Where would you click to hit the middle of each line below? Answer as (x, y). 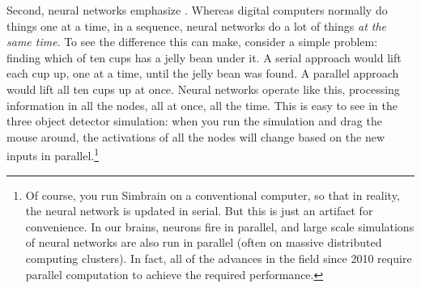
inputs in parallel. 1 (53, 154)
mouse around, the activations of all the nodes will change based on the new (196, 136)
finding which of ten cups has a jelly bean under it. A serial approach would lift (204, 57)
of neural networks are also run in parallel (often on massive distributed (204, 242)
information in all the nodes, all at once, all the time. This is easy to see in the (202, 105)
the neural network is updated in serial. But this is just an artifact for (199, 211)
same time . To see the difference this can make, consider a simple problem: (192, 42)
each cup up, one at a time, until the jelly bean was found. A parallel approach (203, 73)
